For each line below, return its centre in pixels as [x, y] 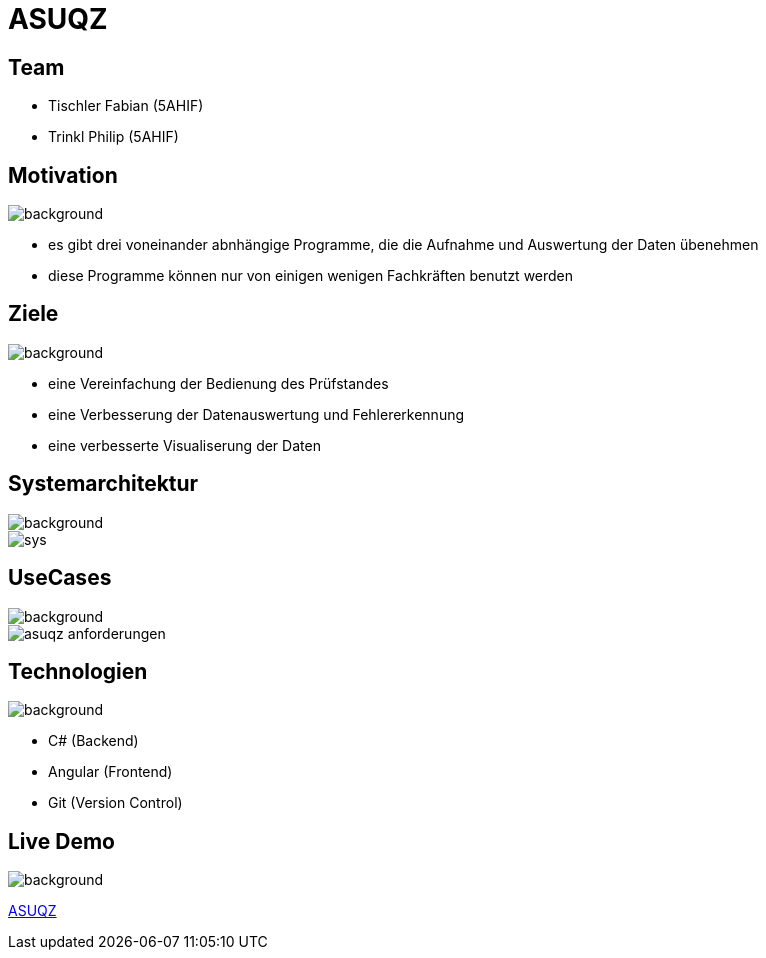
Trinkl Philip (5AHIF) [113, 137]
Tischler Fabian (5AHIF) [126, 106]
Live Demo [61, 841]
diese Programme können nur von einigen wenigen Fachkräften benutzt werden [311, 276]
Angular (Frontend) [110, 772]
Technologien [78, 671]
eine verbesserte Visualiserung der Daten [184, 445]
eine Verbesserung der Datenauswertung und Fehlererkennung [256, 414]
